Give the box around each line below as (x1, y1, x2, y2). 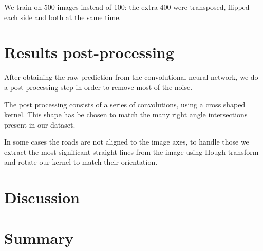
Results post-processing (4, 42, 174, 63)
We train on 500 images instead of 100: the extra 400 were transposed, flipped (4, 2, 250, 12)
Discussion (4, 187, 80, 208)
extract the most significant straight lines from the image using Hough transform (4, 146, 259, 157)
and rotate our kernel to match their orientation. (4, 156, 158, 167)
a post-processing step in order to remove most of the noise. (4, 81, 193, 92)
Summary (4, 227, 74, 248)
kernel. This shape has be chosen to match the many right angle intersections (4, 109, 248, 120)
